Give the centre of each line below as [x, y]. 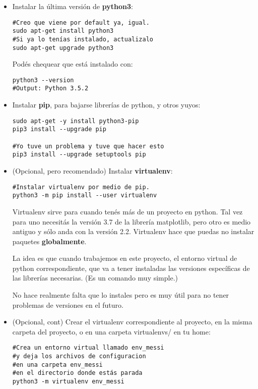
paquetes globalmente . [49, 241]
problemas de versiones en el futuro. [68, 304]
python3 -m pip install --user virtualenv [85, 196]
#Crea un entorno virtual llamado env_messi [88, 348]
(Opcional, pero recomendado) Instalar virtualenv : [92, 171]
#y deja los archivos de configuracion [79, 356]
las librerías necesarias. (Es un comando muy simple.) [95, 278]
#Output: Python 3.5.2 [50, 89]
